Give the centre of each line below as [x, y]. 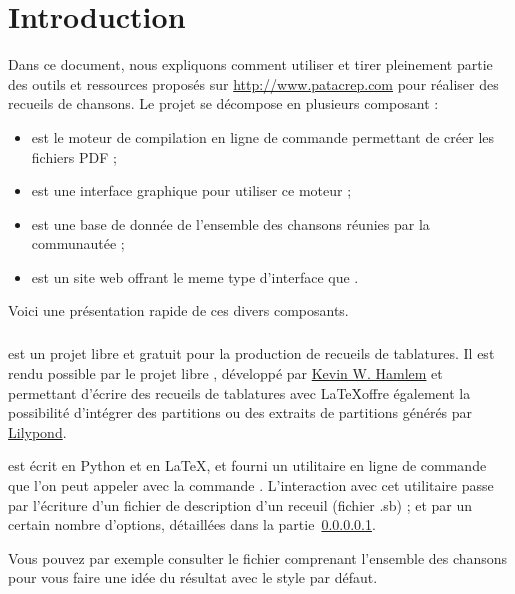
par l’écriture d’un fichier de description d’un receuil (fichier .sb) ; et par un [240, 504]
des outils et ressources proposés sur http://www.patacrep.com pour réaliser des [253, 83]
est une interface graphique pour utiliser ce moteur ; [191, 190]
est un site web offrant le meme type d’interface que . [195, 276]
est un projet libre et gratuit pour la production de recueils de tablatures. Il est [251, 353]
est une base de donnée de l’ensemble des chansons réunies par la [230, 223]
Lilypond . [37, 431]
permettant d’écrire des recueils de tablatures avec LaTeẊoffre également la [239, 392]
